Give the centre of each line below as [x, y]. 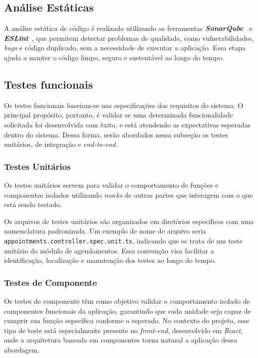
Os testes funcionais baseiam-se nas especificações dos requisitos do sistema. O [124, 105]
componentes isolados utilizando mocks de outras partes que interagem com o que [129, 194]
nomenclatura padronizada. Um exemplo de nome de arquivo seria [105, 231]
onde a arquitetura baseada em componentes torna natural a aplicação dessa [121, 340]
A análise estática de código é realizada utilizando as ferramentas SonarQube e [128, 28]
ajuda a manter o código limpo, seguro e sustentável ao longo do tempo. [114, 57]
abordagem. [22, 349]
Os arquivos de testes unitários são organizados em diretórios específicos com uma [129, 221]
